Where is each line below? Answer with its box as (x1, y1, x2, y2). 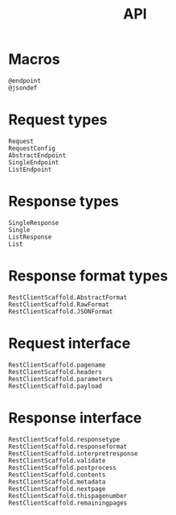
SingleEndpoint (8, 158, 59, 166)
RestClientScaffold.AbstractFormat (8, 293, 128, 301)
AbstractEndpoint (8, 151, 67, 160)
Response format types (8, 267, 169, 284)
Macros (8, 50, 60, 69)
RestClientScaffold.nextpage (8, 484, 106, 492)
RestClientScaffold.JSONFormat (8, 307, 113, 315)
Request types (8, 110, 108, 129)
